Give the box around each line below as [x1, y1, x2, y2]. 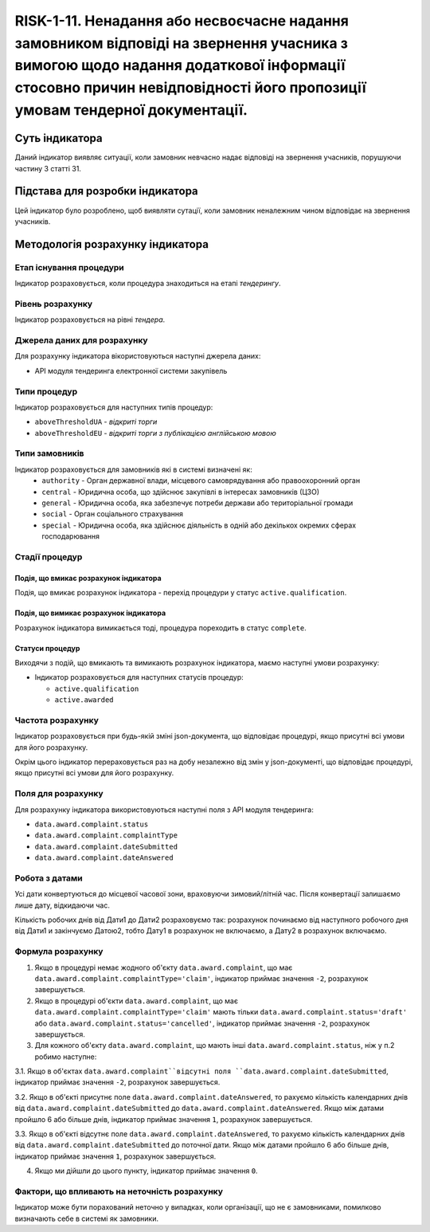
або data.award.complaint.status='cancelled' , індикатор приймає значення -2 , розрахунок [34, 1018, 370, 1028]
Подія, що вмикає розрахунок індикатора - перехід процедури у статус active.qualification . [14, 588, 347, 598]
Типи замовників [14, 448, 84, 459]
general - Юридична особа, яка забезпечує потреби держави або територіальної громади [41, 498, 354, 508]
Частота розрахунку [14, 714, 99, 725]
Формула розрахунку [14, 946, 104, 957]
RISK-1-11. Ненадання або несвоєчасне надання [14, 12, 350, 29]
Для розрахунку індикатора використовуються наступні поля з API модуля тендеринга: [14, 805, 314, 814]
